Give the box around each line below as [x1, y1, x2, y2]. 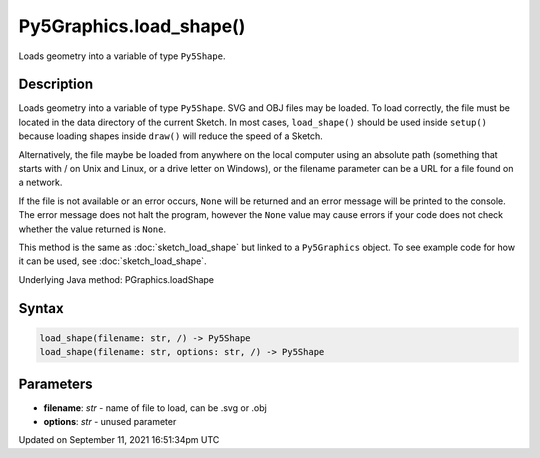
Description [18, 76, 94, 93]
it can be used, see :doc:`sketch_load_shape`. [18, 255, 207, 267]
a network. [18, 176, 63, 189]
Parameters [18, 375, 93, 392]
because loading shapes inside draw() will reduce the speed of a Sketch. [18, 130, 324, 142]
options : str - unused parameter [43, 416, 177, 428]
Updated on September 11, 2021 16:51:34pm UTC [18, 434, 220, 446]
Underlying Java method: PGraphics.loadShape [18, 273, 215, 285]
